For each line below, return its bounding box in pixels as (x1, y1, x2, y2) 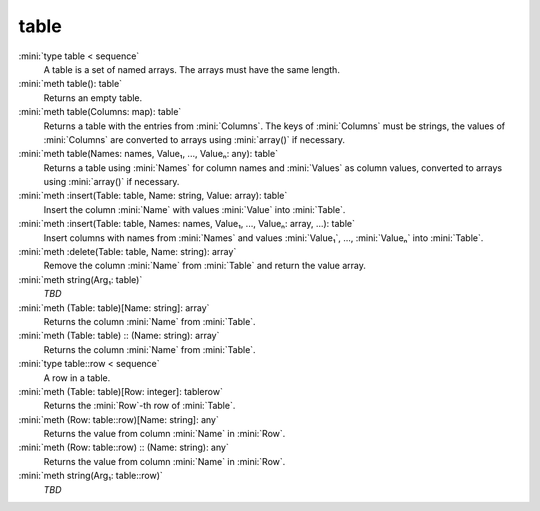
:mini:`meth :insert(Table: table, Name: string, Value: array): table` (18, 190, 288, 202)
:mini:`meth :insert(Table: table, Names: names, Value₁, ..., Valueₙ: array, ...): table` (18, 218, 355, 230)
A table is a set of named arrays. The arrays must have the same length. (43, 63, 340, 75)
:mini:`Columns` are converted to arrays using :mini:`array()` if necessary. (43, 133, 345, 145)
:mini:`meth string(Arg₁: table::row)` (18, 470, 164, 482)
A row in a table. (43, 371, 111, 384)
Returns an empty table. (43, 91, 143, 104)
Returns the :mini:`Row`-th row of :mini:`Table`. (43, 400, 236, 412)
